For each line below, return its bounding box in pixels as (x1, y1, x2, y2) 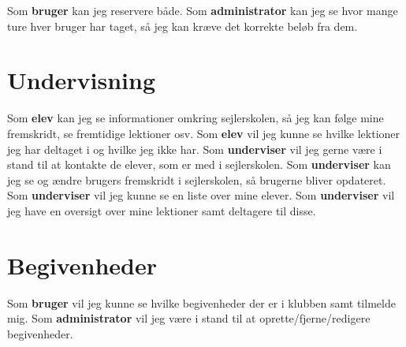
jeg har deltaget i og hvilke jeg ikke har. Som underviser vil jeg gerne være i (7, 140, 382, 157)
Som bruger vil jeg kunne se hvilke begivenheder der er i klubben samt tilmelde (7, 294, 396, 311)
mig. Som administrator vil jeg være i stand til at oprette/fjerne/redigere (7, 310, 371, 326)
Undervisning (7, 64, 156, 96)
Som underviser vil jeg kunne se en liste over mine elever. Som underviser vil (7, 187, 395, 203)
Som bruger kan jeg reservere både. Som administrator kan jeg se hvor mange (7, 2, 398, 18)
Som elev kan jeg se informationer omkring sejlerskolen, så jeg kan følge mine (7, 110, 384, 126)
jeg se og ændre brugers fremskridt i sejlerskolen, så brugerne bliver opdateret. (7, 171, 386, 188)
